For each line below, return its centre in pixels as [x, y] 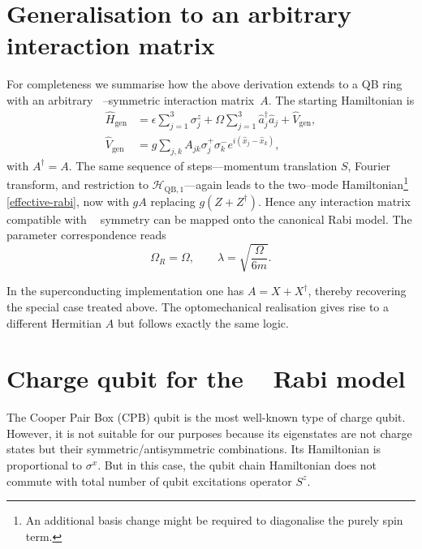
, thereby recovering [357, 291]
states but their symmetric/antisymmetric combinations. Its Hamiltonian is [194, 449]
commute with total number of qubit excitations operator [149, 480]
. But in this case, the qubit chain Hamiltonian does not [237, 465]
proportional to [45, 465]
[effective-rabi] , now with [68, 201]
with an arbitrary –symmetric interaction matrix [131, 99]
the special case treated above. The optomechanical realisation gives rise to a [198, 306]
